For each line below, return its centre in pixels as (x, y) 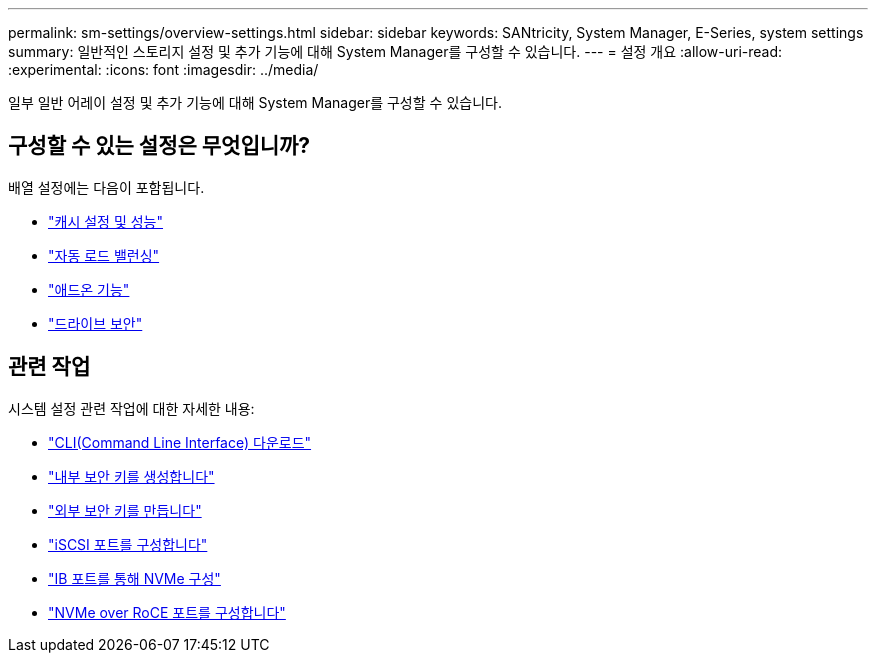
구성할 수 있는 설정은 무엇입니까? (159, 146)
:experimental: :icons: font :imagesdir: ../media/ (163, 69)
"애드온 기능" (89, 289)
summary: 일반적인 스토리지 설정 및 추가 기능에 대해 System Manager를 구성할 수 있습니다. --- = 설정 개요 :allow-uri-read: (395, 51)
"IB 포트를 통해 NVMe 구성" (134, 578)
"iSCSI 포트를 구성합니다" (128, 544)
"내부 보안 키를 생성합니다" (131, 476)
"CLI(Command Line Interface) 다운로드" (180, 442)
